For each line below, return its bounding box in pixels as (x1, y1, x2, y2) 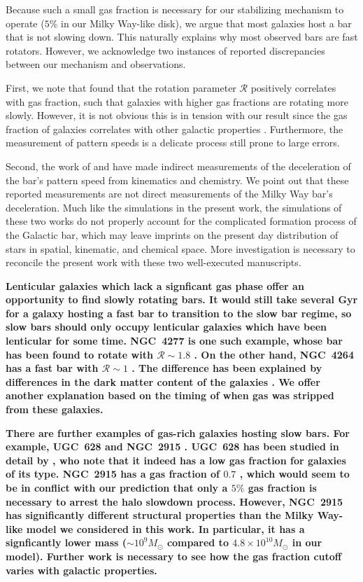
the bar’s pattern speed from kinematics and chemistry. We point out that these (6, 172, 349, 187)
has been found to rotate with (6, 347, 153, 361)
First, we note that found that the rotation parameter (6, 80, 236, 95)
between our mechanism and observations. (6, 57, 186, 71)
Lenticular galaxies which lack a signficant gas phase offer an (6, 278, 304, 293)
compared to (166, 535, 229, 550)
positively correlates (250, 80, 336, 95)
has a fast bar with (6, 361, 99, 375)
